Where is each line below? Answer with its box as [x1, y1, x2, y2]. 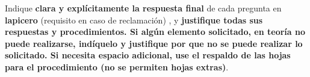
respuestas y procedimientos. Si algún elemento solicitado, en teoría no [5, 25, 306, 38]
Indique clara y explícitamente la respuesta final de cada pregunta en [5, 2, 282, 14]
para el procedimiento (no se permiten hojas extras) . [5, 60, 229, 73]
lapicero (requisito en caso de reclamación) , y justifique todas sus [5, 13, 263, 26]
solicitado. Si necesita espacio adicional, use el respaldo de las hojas [5, 49, 291, 61]
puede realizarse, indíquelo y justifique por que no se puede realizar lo [5, 37, 303, 49]
